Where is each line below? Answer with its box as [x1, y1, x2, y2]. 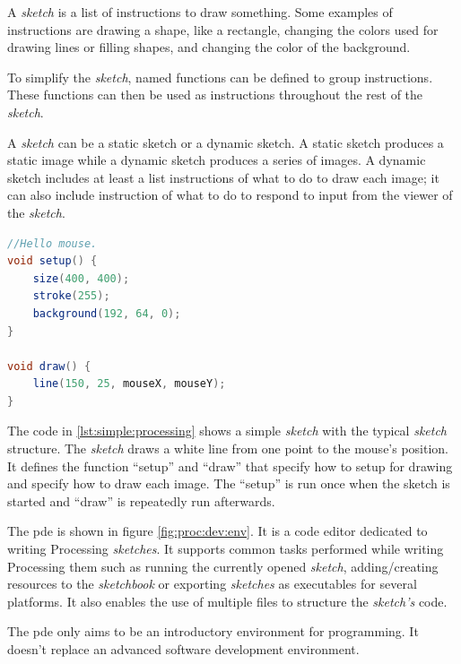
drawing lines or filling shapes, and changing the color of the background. [7, 38, 411, 56]
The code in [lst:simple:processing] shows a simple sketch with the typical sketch [7, 421, 448, 440]
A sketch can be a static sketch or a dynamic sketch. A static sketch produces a [7, 133, 444, 151]
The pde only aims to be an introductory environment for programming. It [7, 622, 419, 641]
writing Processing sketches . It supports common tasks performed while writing [7, 539, 444, 558]
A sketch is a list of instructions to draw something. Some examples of [7, 3, 393, 21]
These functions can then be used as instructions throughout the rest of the [7, 85, 423, 104]
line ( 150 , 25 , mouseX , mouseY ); [32, 377, 226, 391]
